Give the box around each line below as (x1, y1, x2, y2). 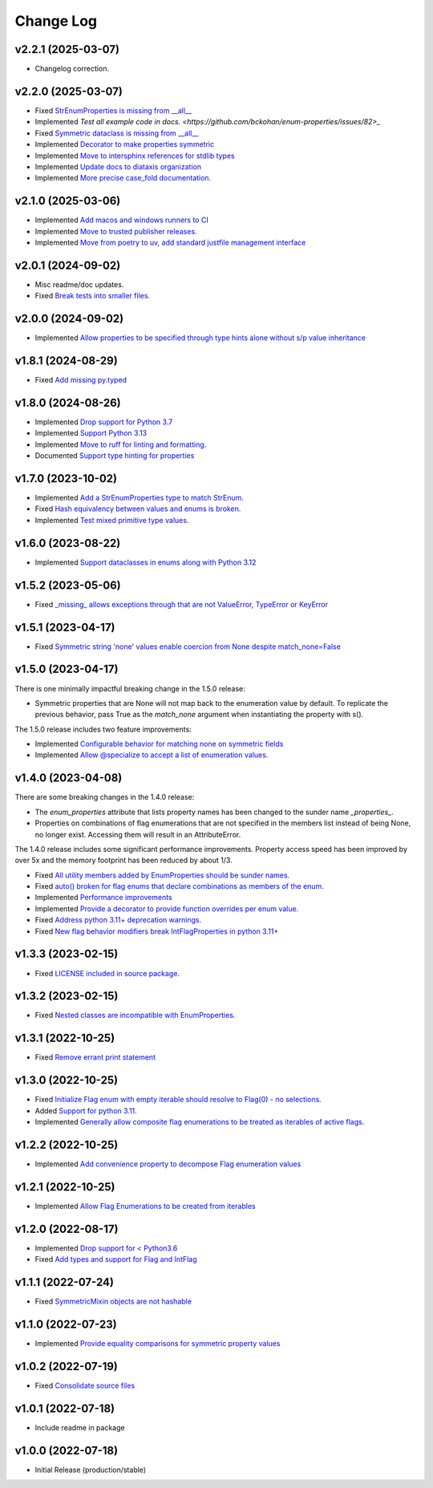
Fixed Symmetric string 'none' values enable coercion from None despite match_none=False (34, 642, 341, 651)
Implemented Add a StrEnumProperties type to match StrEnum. (34, 493, 245, 503)
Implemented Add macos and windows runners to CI (34, 215, 208, 225)
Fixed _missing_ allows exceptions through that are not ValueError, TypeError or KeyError (34, 599, 329, 609)
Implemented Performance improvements (34, 893, 172, 902)
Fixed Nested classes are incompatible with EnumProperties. (34, 1011, 236, 1020)
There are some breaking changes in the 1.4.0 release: (14, 793, 195, 802)
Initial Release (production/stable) (34, 1465, 147, 1474)
